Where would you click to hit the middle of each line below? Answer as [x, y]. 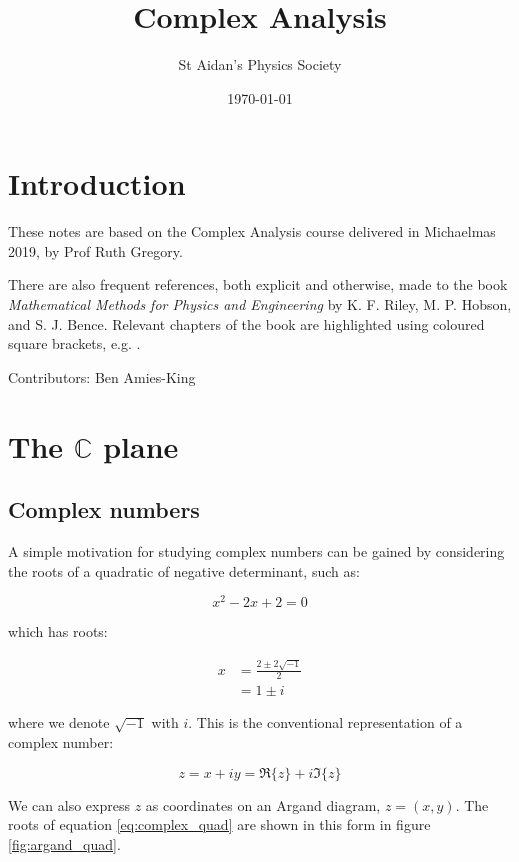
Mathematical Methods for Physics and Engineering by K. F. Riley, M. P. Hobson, [260, 304]
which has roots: [58, 631]
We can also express [69, 804]
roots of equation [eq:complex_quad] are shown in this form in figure [219, 824]
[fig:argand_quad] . [64, 843]
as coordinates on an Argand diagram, [263, 804]
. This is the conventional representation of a [325, 722]
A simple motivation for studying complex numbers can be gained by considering [256, 550]
